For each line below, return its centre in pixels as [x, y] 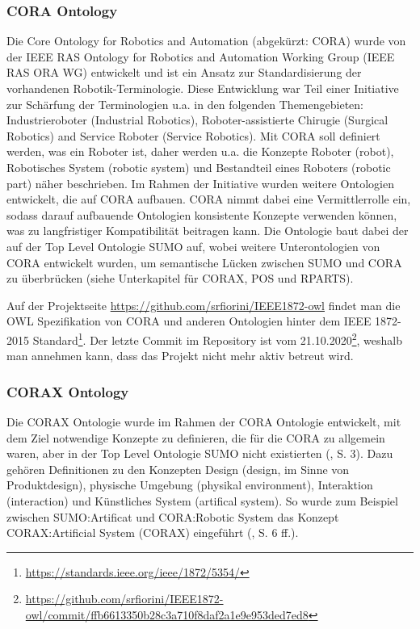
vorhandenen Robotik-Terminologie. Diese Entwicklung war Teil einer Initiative [203, 88]
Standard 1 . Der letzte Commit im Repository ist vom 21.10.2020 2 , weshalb [217, 338]
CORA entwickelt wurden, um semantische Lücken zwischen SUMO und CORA [204, 262]
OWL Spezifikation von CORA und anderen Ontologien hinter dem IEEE [189, 321]
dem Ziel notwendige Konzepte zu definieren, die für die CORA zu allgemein [196, 437]
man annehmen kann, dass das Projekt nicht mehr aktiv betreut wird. [180, 356]
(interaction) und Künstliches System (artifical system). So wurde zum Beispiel [202, 500]
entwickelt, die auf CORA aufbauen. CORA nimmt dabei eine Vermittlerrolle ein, [209, 199]
